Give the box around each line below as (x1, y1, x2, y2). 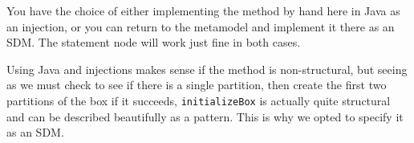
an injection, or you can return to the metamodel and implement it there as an (6, 18, 395, 35)
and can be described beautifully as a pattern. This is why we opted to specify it (6, 108, 404, 125)
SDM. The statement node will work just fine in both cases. (6, 34, 301, 51)
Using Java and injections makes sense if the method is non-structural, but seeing (6, 60, 408, 77)
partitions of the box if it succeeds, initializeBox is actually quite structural (6, 92, 391, 108)
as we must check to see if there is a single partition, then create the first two (6, 76, 387, 93)
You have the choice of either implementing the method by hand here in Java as (6, 2, 400, 18)
